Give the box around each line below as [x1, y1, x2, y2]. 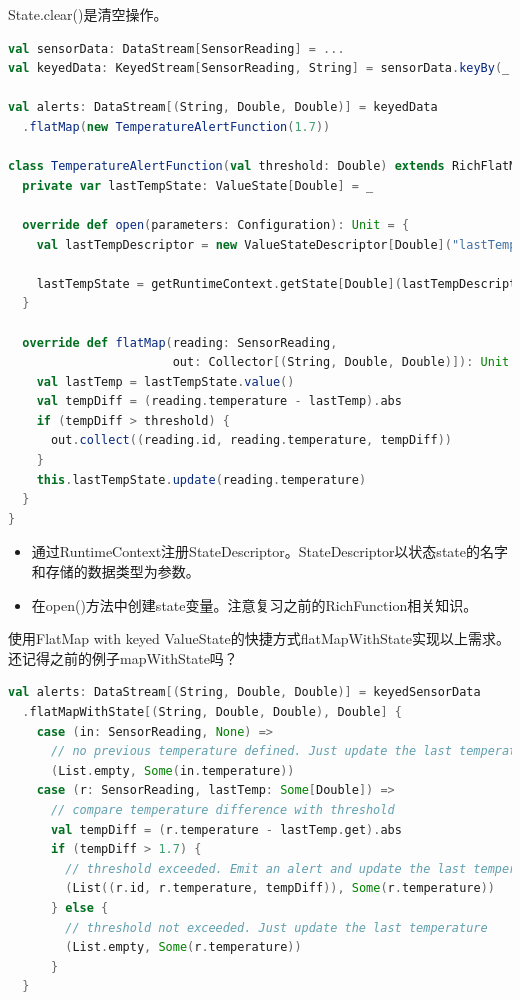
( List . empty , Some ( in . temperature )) [50, 763, 295, 778]
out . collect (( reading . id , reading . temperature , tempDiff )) [50, 433, 452, 448]
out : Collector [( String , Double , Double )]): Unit [172, 355, 510, 370]
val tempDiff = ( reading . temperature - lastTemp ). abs [36, 394, 402, 409]
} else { [50, 900, 109, 915]
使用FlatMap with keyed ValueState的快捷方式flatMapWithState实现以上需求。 [8, 628, 510, 649]
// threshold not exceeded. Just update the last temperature [65, 920, 488, 935]
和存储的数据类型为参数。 [31, 561, 200, 582]
